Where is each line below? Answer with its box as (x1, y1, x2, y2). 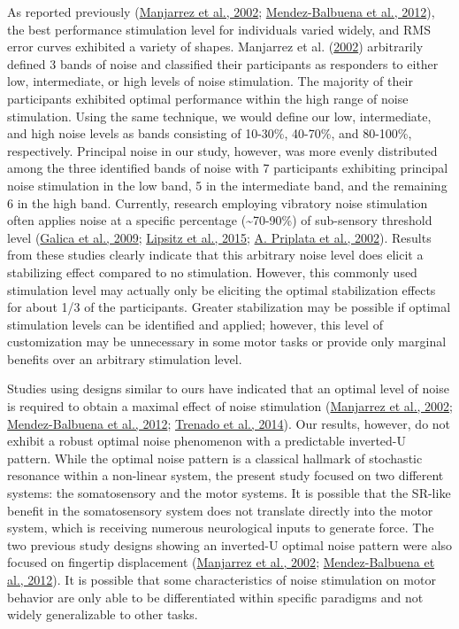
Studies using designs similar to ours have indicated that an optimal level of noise (7, 379, 449, 398)
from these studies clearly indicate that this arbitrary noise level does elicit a (7, 245, 424, 264)
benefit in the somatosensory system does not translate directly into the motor (7, 501, 433, 519)
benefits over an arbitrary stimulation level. (7, 349, 242, 368)
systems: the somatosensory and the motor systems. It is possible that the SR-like (7, 484, 451, 502)
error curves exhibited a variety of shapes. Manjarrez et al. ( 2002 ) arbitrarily (7, 37, 424, 56)
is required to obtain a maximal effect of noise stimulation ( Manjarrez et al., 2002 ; (7, 397, 454, 415)
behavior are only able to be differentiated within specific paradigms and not (7, 587, 424, 606)
